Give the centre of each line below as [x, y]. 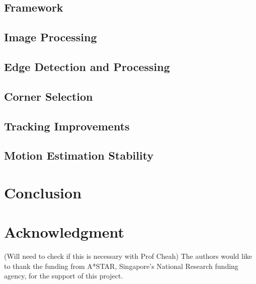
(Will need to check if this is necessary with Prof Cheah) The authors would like [128, 256]
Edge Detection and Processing [87, 66]
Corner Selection [49, 96]
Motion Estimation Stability [79, 155]
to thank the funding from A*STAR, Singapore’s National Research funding [121, 266]
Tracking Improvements [67, 126]
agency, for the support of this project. [64, 276]
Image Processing [51, 37]
